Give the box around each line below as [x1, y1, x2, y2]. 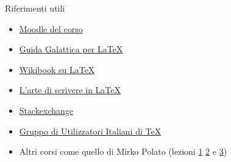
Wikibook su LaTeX [19, 63, 95, 76]
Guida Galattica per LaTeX [19, 43, 123, 55]
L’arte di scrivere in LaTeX [19, 83, 121, 96]
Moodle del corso [19, 22, 83, 35]
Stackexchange [19, 104, 74, 116]
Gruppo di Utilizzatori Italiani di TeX [19, 124, 162, 137]
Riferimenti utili [5, 2, 65, 14]
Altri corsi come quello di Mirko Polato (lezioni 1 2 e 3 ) [19, 145, 227, 158]
